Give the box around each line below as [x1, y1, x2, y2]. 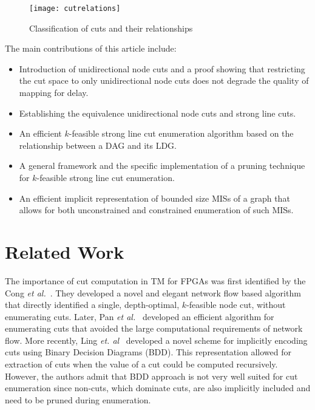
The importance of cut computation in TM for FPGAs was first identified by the [5, 274, 306, 287]
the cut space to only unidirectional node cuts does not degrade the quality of [19, 74, 309, 87]
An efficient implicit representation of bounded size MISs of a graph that [19, 191, 290, 204]
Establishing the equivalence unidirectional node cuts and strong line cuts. [19, 106, 296, 119]
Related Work [5, 239, 124, 264]
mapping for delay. [19, 86, 89, 99]
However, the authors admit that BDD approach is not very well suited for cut [5, 369, 298, 382]
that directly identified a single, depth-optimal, [5, 298, 180, 311]
